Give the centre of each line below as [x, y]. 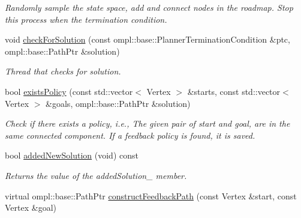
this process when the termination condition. [86, 19]
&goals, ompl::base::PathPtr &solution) [118, 103]
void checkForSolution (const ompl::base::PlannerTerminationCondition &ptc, [148, 39]
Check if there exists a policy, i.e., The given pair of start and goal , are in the [148, 123]
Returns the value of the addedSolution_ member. [96, 175]
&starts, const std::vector [234, 91]
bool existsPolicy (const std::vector [69, 91]
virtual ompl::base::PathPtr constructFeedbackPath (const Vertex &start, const [151, 195]
